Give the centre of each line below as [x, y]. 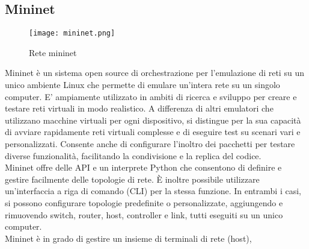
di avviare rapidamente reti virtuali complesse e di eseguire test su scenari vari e [153, 132]
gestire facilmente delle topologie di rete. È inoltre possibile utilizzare [132, 179]
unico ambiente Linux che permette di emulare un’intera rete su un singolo [142, 85]
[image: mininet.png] [72, 33]
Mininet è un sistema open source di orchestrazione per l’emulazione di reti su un [154, 73]
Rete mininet [53, 52]
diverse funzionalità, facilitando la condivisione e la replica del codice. [133, 155]
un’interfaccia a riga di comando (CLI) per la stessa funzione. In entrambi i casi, [153, 191]
